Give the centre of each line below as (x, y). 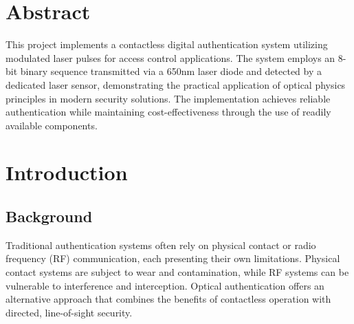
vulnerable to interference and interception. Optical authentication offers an (165, 285)
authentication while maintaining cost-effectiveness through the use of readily (168, 112)
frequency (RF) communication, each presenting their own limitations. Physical (173, 258)
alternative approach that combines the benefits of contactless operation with (168, 299)
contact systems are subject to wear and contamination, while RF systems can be (177, 272)
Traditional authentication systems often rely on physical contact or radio (161, 245)
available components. (52, 125)
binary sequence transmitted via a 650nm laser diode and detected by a (171, 71)
